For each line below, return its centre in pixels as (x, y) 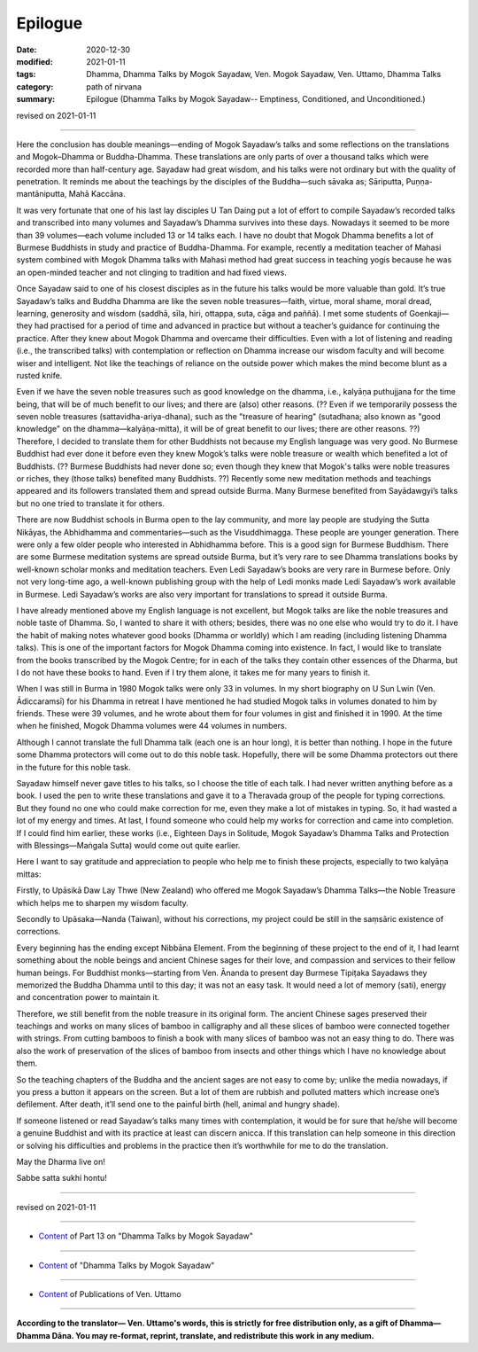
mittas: (29, 874)
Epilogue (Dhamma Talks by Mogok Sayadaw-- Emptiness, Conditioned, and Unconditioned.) (256, 99)
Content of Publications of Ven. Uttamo (110, 1293)
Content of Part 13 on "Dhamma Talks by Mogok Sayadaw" (146, 1236)
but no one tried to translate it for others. (91, 503)
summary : (36, 99)
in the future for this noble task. (74, 767)
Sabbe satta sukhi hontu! (62, 1178)
